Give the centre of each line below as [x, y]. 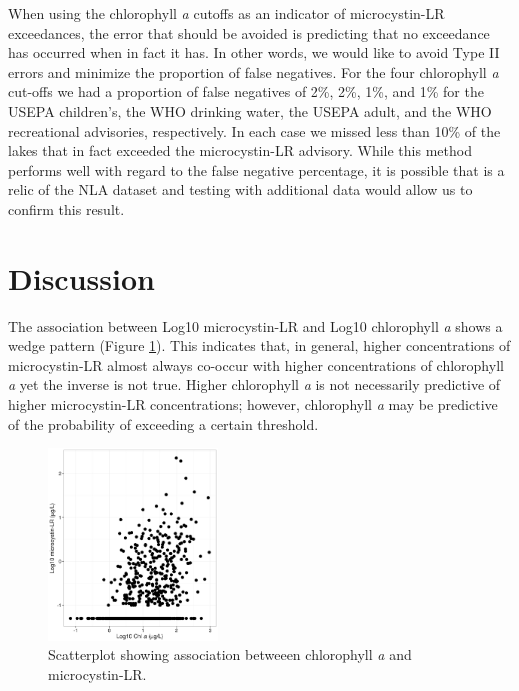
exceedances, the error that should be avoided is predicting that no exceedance [249, 32]
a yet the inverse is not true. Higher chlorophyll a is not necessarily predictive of [254, 384]
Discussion [81, 277]
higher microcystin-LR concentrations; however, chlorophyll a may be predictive [253, 404]
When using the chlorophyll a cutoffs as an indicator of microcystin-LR [226, 13]
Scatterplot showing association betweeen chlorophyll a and [230, 654]
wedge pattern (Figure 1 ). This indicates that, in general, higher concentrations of [259, 345]
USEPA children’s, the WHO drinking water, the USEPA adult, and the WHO [250, 110]
